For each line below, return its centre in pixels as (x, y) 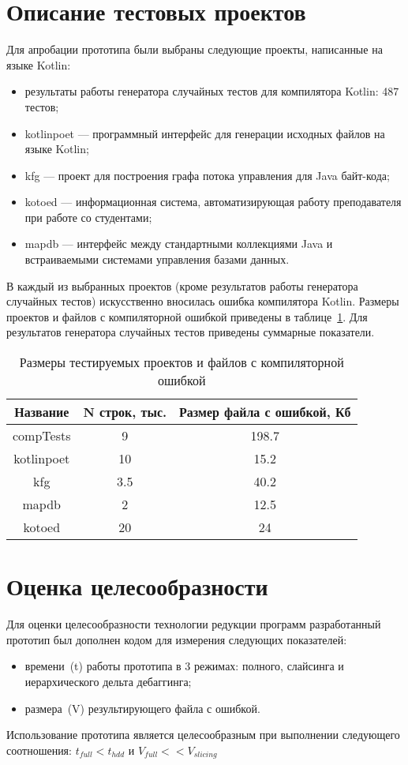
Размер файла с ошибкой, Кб (265, 412)
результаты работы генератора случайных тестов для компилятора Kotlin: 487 (212, 91)
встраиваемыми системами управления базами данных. (157, 259)
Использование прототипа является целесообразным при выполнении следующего (203, 735)
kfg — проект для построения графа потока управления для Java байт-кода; (207, 175)
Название (42, 412)
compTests (42, 436)
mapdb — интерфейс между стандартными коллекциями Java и (179, 244)
